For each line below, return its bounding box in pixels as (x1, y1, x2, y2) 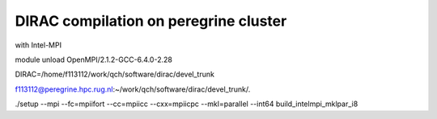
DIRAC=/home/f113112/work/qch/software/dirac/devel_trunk (15, 69, 214, 80)
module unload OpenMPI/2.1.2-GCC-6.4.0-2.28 (15, 55, 173, 64)
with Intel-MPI (15, 40, 62, 50)
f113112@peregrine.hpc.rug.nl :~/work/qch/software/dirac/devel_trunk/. (15, 84, 251, 94)
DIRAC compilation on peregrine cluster (15, 12, 287, 30)
